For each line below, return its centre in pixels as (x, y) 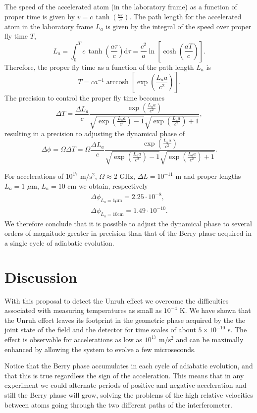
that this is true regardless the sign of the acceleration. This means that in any (124, 375)
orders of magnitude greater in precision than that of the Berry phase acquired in (128, 233)
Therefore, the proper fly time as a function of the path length (99, 67)
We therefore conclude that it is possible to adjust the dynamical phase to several (128, 223)
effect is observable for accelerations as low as (74, 339)
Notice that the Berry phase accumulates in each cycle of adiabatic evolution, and (129, 366)
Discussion (41, 277)
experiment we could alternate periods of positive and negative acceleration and (126, 385)
